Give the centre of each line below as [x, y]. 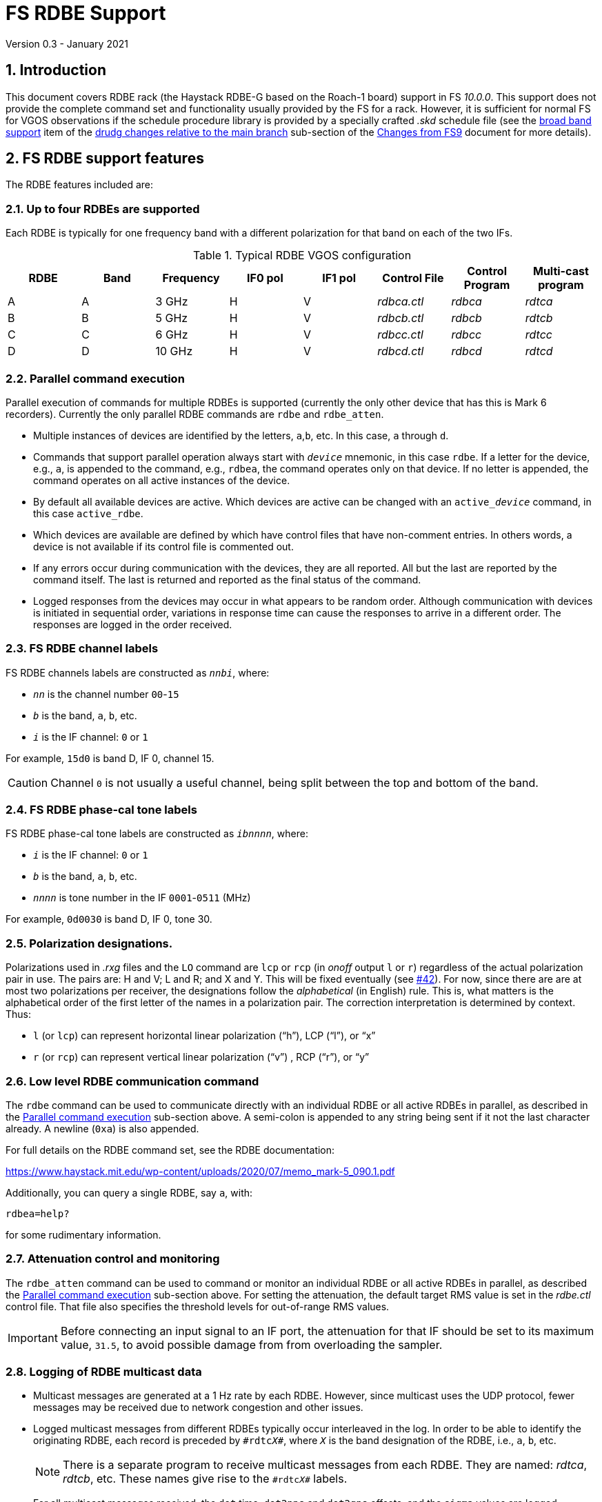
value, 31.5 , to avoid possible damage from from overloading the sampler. [251, 1344]
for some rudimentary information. [83, 1234]
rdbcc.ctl [400, 335]
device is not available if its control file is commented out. [163, 546]
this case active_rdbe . [88, 513]
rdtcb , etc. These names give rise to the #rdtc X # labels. [205, 1479]
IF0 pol [265, 278]
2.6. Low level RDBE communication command [132, 1081]
